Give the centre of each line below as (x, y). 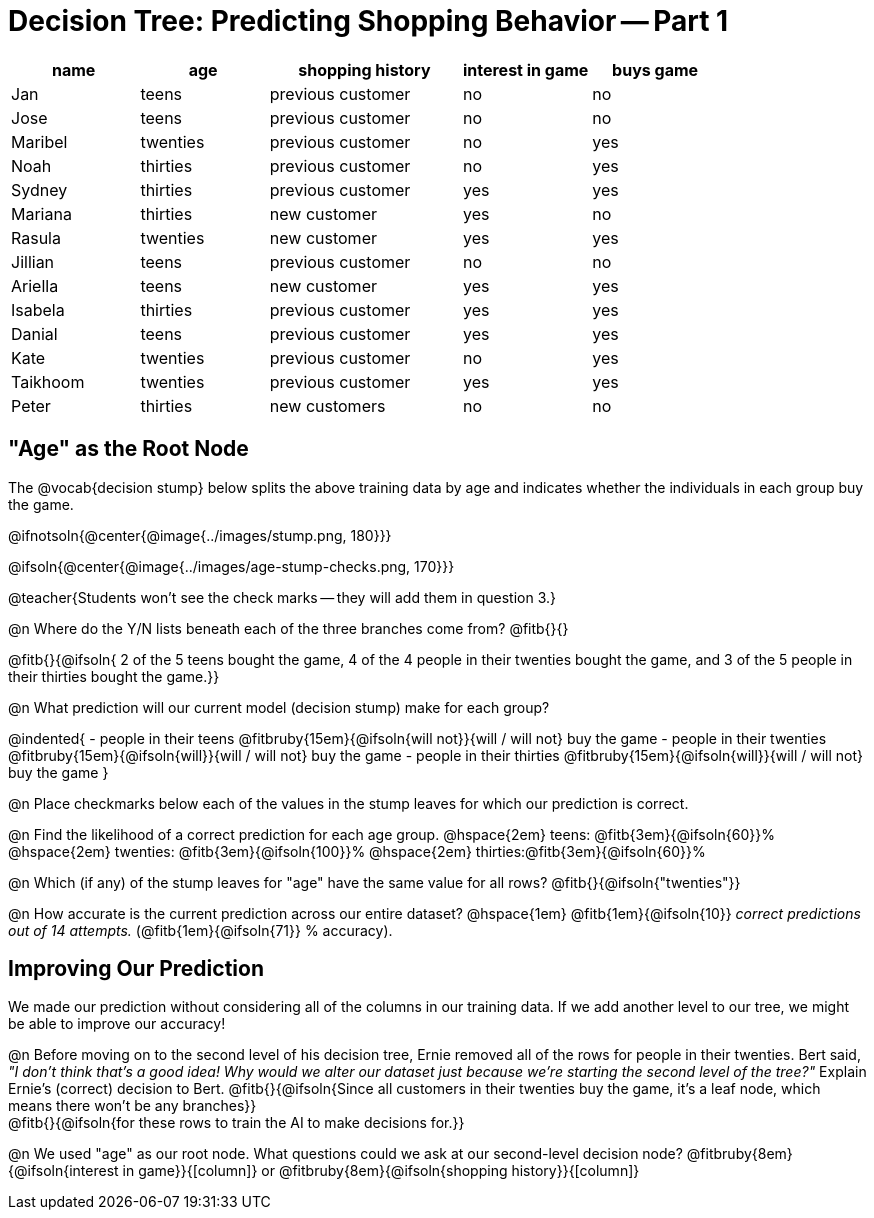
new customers (327, 405)
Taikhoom (48, 381)
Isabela (38, 309)
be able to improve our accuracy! (117, 1024)
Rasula (36, 237)
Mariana (41, 213)
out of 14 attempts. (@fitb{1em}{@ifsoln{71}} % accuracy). (200, 930)
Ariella (35, 285)
